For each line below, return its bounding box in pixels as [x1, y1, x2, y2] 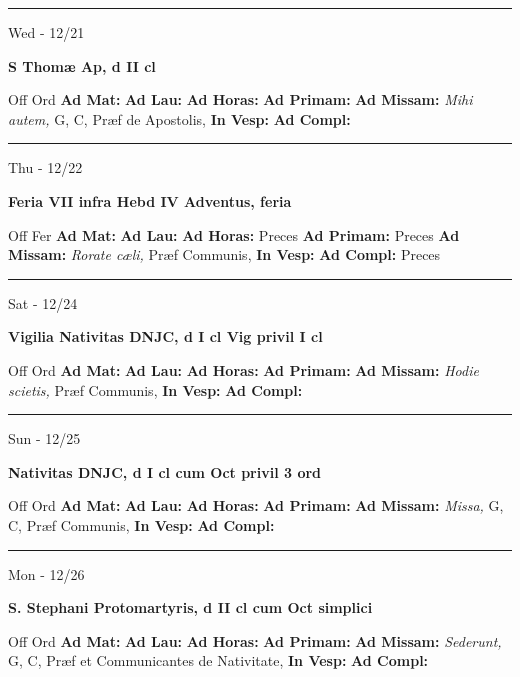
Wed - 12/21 [8, 22, 85, 42]
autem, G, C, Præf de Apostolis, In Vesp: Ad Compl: [8, 108, 351, 129]
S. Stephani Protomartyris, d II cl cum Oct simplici [8, 597, 373, 618]
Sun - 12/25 [8, 428, 81, 449]
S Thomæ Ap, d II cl [8, 55, 156, 76]
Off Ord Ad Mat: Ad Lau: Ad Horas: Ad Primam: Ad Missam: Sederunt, [8, 630, 502, 651]
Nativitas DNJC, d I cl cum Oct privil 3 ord [8, 461, 322, 482]
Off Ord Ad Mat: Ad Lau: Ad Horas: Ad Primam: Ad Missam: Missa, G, [8, 495, 504, 516]
